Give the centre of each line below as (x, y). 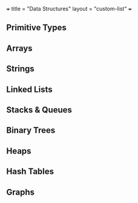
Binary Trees (31, 130)
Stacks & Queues (39, 110)
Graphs (21, 192)
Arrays (19, 48)
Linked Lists (29, 89)
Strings (20, 69)
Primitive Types (36, 27)
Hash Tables (30, 172)
